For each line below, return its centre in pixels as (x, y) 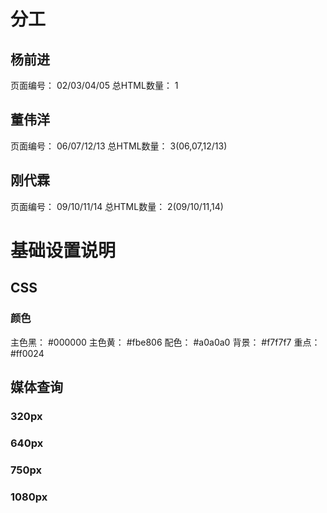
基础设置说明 (63, 250)
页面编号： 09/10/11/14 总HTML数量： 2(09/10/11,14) (117, 206)
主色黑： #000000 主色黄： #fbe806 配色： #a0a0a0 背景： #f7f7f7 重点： (165, 342)
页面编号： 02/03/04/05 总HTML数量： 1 (94, 85)
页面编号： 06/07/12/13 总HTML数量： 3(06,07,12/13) (119, 146)
